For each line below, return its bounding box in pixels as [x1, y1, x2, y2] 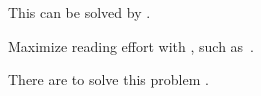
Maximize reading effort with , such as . [8, 35, 254, 56]
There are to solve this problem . [8, 69, 209, 90]
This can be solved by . [8, 2, 151, 22]
